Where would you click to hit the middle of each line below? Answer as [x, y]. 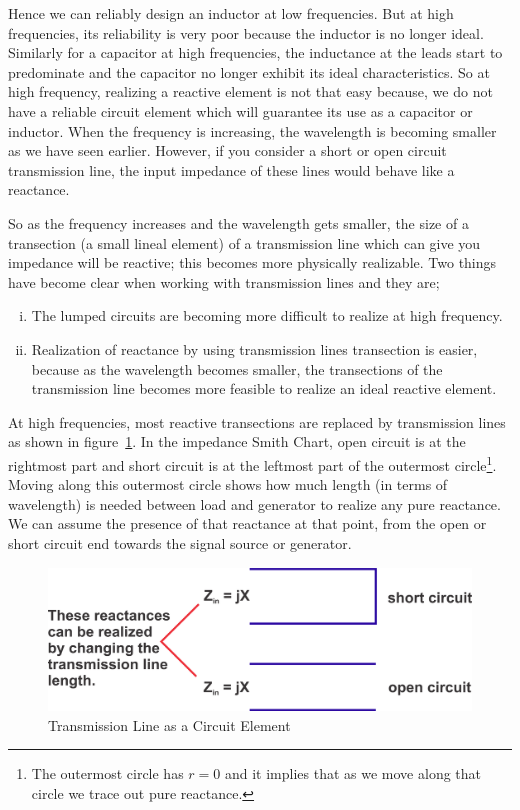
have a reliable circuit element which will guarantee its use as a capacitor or [240, 110]
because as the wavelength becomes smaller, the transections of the [237, 368]
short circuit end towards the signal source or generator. [180, 542]
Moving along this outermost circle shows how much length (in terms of [228, 484]
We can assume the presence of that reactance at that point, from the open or [247, 523]
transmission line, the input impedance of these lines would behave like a [231, 169]
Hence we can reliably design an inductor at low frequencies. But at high [231, 13]
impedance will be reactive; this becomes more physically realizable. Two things [252, 262]
